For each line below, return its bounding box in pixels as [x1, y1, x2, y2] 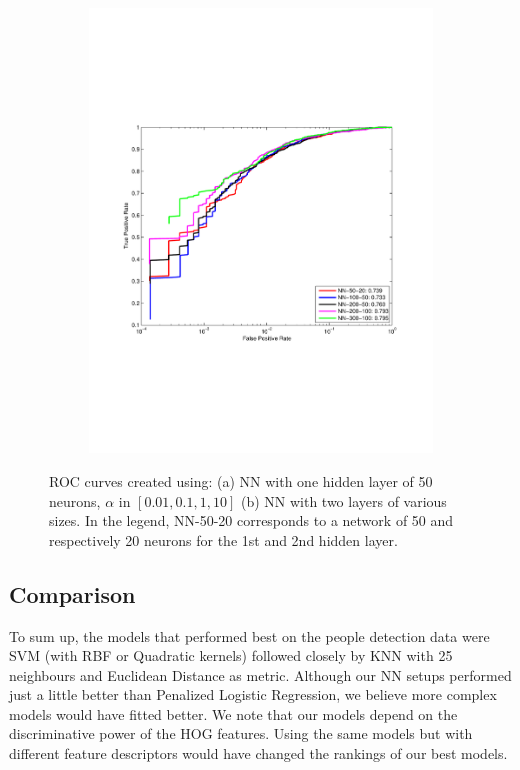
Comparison [9, 578, 136, 609]
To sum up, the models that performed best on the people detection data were [9, 625, 490, 646]
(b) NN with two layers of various [240, 490, 447, 511]
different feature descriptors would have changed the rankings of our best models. [9, 743, 508, 764]
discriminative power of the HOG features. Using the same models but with [9, 723, 473, 744]
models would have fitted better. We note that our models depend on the [9, 703, 458, 724]
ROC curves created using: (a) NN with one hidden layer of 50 [49, 470, 433, 491]
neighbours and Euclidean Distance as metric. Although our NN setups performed [9, 664, 512, 685]
